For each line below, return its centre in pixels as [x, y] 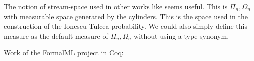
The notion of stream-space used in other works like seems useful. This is [116, 6]
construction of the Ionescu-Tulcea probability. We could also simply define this [126, 26]
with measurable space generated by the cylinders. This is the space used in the [126, 16]
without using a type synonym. [181, 36]
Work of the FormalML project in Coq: [64, 53]
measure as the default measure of [56, 36]
